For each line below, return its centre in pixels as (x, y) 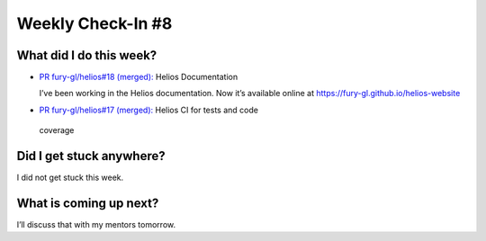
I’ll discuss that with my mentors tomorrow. (96, 225)
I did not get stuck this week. (70, 178)
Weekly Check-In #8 (94, 23)
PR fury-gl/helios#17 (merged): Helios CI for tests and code (148, 110)
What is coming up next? (88, 203)
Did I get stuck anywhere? (91, 156)
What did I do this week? (87, 55)
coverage (57, 130)
